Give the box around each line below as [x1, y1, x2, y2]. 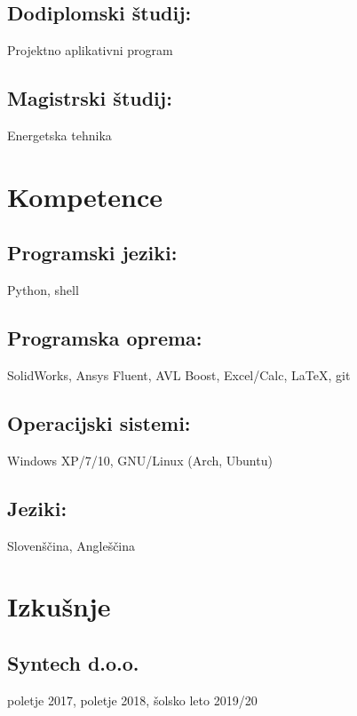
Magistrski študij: [7, 84, 172, 112]
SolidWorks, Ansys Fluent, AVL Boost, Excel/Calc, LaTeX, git [7, 365, 351, 384]
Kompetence [7, 178, 163, 214]
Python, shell [7, 281, 79, 299]
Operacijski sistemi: [7, 409, 191, 436]
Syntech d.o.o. [7, 648, 139, 676]
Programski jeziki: [7, 239, 178, 267]
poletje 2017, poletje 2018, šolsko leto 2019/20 [7, 690, 258, 709]
